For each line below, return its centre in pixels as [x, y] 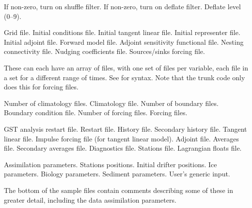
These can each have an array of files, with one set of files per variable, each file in [126, 67]
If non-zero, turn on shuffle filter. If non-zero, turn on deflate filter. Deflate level [122, 6]
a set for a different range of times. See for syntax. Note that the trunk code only [125, 77]
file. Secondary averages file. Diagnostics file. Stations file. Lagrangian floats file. [123, 148]
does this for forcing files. [41, 87]
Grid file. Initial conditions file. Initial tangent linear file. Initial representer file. [122, 32]
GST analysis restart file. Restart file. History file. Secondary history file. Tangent [126, 129]
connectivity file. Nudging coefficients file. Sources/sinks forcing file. [104, 51]
